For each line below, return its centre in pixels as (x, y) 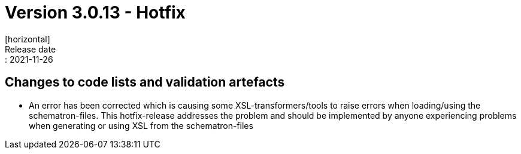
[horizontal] (28, 39)
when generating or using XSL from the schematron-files (141, 125)
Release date (31, 49)
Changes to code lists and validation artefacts (145, 82)
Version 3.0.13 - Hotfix (95, 13)
